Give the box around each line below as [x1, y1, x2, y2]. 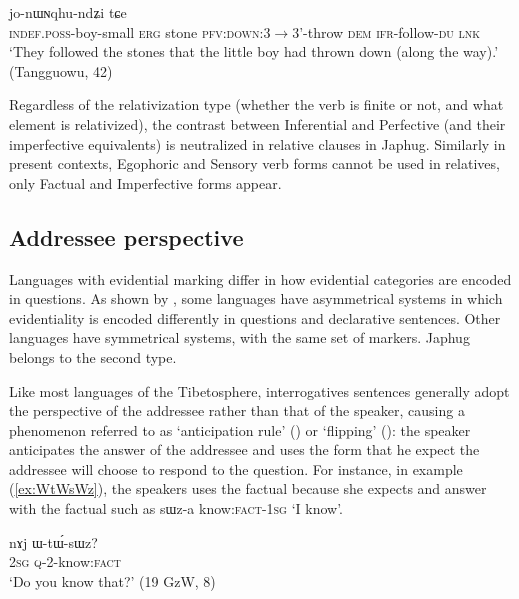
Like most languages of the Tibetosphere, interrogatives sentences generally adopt [9, 380, 510, 401]
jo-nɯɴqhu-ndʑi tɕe [9, 2, 127, 22]
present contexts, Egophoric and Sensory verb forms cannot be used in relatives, [9, 153, 500, 174]
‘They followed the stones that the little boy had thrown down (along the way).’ [9, 41, 499, 62]
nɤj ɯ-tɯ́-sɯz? [9, 531, 98, 552]
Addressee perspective [9, 221, 244, 252]
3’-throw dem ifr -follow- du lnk [292, 21, 481, 42]
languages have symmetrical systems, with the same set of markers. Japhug [9, 327, 470, 348]
